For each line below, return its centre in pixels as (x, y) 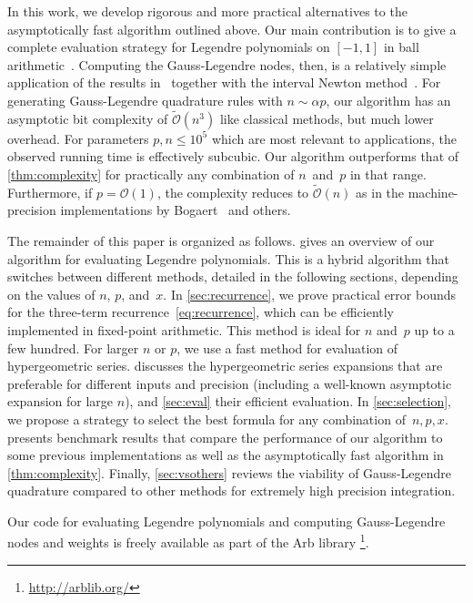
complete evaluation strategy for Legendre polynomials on (169, 47)
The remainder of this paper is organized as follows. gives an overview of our (221, 240)
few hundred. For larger (73, 347)
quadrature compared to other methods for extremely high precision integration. (231, 491)
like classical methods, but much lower (327, 118)
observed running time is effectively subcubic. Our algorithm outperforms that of (233, 156)
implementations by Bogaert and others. (176, 210)
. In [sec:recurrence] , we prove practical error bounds (310, 294)
